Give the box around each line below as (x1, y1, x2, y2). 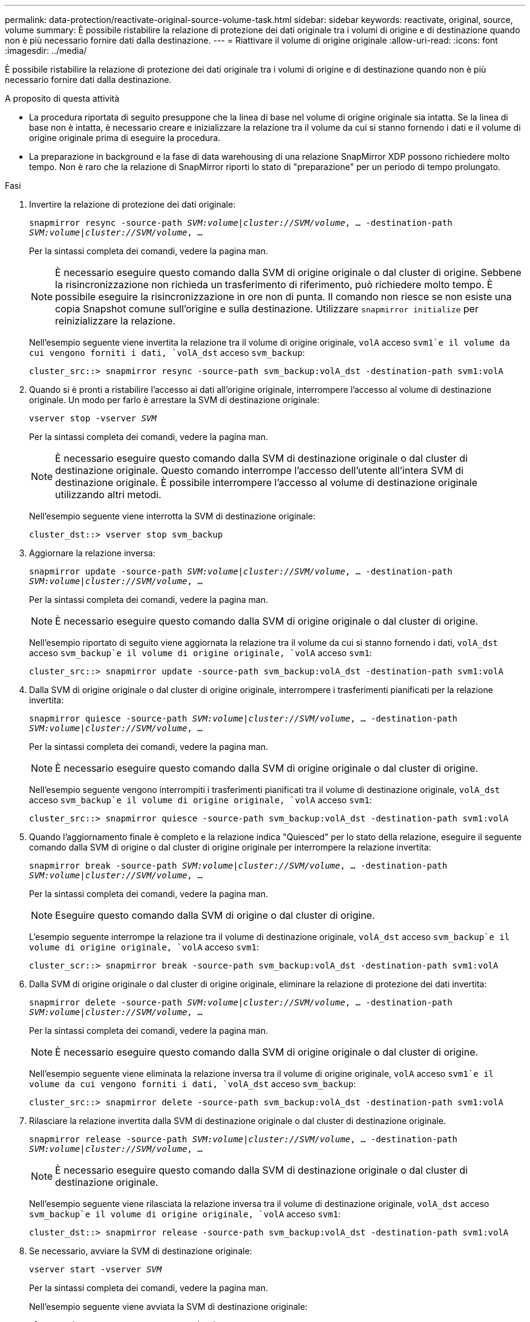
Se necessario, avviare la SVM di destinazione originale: (29, 1246, 252, 1256)
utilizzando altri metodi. (55, 488, 162, 501)
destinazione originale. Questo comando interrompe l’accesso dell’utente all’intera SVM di (55, 464, 464, 476)
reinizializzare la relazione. (55, 315, 176, 327)
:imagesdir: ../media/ (5, 45, 87, 56)
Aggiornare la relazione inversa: (29, 548, 155, 558)
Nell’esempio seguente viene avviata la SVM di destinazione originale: (29, 1301, 308, 1312)
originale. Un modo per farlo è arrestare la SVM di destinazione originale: (29, 395, 319, 405)
